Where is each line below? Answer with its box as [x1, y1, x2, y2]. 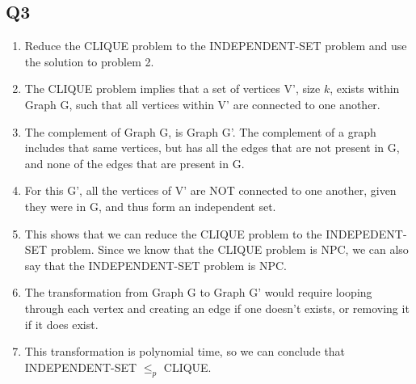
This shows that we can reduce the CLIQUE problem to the [24, 225, 322, 242]
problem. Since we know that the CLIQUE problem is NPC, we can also [50, 241, 409, 258]
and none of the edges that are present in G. [24, 154, 245, 171]
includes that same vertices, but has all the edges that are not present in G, [24, 139, 400, 156]
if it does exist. [24, 315, 99, 332]
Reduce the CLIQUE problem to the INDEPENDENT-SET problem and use [24, 37, 407, 54]
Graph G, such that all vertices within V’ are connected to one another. [24, 95, 380, 112]
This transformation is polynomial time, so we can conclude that [24, 343, 346, 360]
